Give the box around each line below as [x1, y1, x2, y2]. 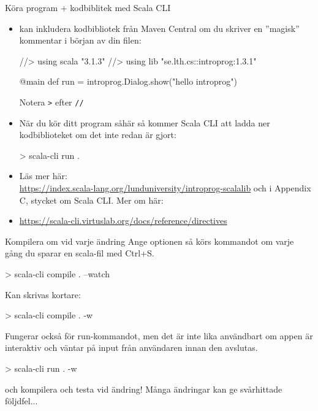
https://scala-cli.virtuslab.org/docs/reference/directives [19, 214, 227, 227]
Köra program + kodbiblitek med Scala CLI [5, 1, 171, 13]
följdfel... [5, 394, 38, 407]
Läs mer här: [19, 169, 67, 182]
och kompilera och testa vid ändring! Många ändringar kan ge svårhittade [5, 382, 282, 395]
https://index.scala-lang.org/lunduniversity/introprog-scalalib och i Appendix [19, 182, 311, 194]
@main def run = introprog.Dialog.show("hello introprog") [19, 75, 237, 88]
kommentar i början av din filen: [19, 34, 142, 47]
